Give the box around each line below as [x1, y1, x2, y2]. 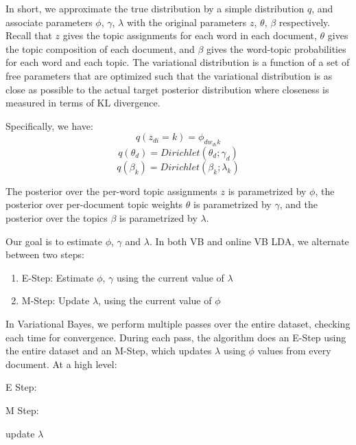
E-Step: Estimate [21, 270, 94, 284]
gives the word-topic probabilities [206, 41, 346, 56]
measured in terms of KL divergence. [5, 95, 161, 110]
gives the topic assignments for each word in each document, [62, 28, 317, 43]
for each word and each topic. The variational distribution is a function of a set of [5, 55, 350, 69]
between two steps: [5, 247, 84, 262]
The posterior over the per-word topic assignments [5, 183, 217, 198]
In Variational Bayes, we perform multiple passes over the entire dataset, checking [5, 316, 351, 330]
